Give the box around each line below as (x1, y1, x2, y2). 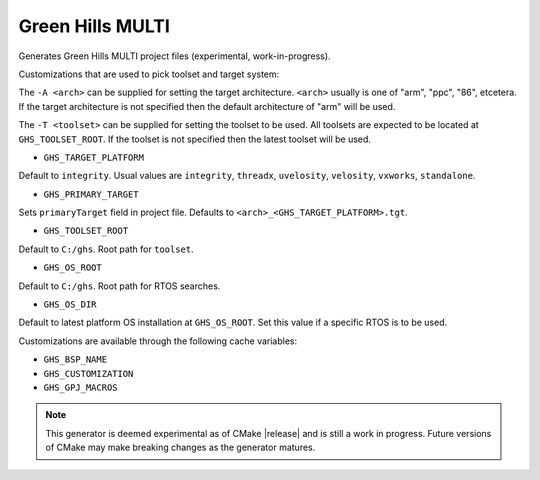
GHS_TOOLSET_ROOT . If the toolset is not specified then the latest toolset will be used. (18, 133, 372, 145)
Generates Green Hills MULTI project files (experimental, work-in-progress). (18, 50, 331, 62)
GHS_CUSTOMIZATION (43, 368, 134, 379)
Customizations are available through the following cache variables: (18, 335, 298, 347)
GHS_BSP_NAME (43, 354, 108, 365)
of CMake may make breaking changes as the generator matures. (45, 441, 316, 454)
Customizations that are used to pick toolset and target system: (18, 68, 280, 80)
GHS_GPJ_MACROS (43, 381, 119, 393)
